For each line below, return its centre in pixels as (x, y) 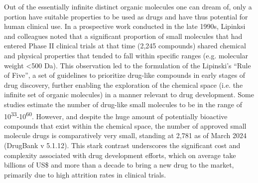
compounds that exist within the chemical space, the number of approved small (125, 125)
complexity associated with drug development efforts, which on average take (120, 155)
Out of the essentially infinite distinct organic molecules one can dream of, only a (128, 6)
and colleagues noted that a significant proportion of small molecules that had (123, 36)
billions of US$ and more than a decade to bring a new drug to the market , (119, 165)
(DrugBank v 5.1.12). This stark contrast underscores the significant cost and (122, 145)
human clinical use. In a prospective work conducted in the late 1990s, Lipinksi (125, 26)
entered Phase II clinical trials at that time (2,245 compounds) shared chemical (125, 46)
